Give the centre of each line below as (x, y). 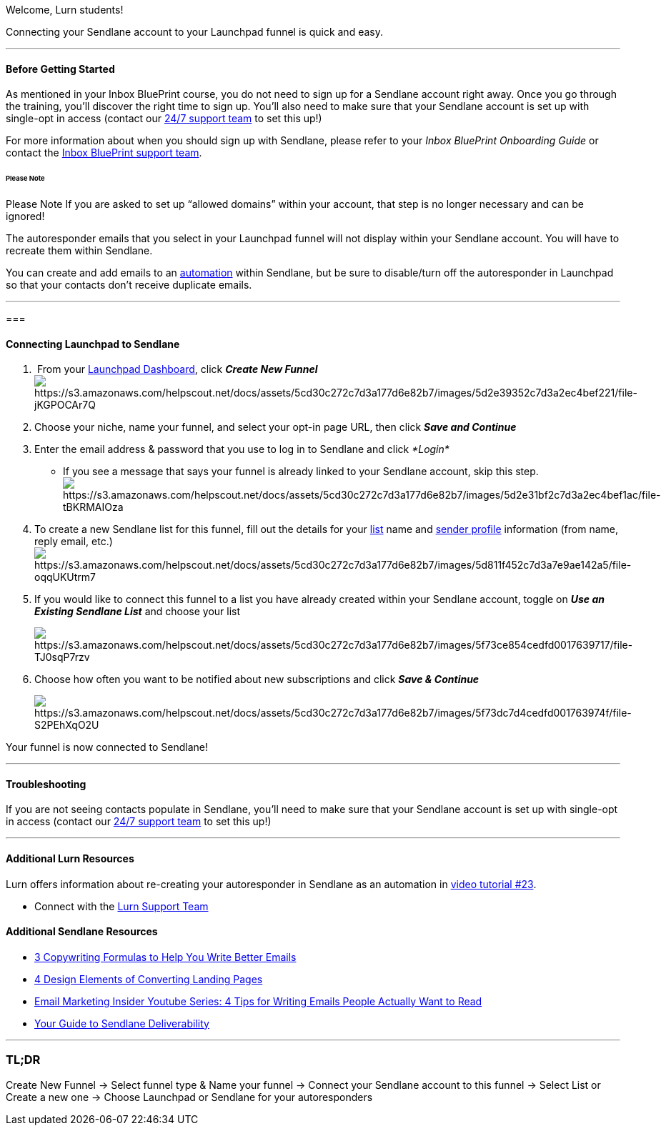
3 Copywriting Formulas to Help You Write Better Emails (165, 957)
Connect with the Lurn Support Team (121, 906)
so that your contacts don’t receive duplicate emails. (129, 284)
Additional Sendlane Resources (82, 932)
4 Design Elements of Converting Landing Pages (149, 979)
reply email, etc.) (74, 542)
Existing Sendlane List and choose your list (138, 612)
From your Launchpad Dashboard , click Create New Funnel (177, 369)
